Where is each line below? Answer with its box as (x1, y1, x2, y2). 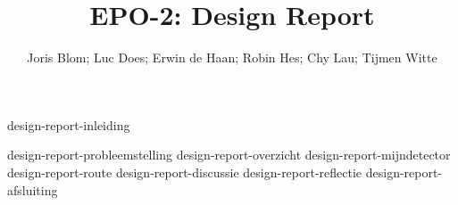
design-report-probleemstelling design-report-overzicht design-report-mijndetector (7, 145, 451, 164)
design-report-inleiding (7, 115, 130, 134)
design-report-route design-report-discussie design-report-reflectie (7, 162, 362, 181)
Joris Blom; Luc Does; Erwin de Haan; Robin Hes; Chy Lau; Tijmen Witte (27, 48, 437, 67)
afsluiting (7, 180, 58, 199)
